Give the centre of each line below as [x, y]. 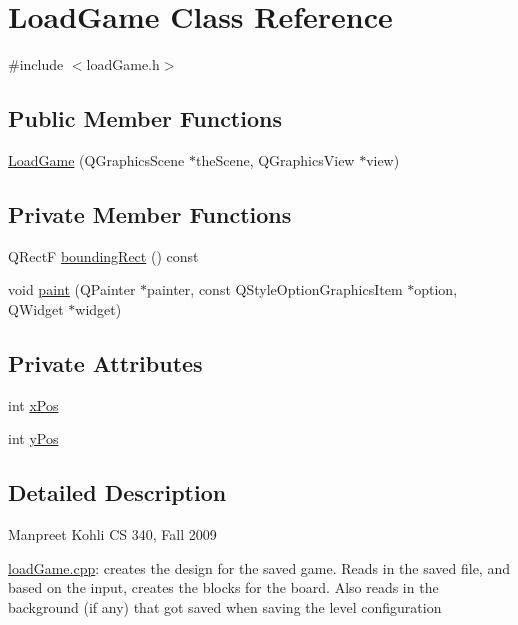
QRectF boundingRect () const [103, 255]
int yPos [33, 438]
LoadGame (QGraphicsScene [96, 159]
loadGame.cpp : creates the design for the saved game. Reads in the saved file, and [259, 567]
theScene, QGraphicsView [275, 159]
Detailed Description [117, 492]
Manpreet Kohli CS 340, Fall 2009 [112, 534]
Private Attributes [105, 362]
